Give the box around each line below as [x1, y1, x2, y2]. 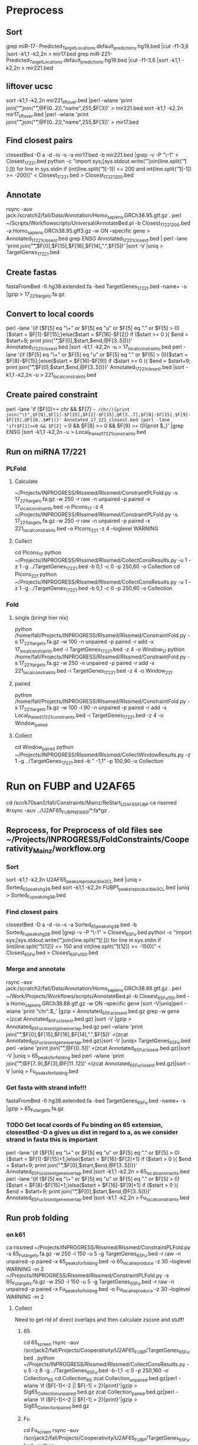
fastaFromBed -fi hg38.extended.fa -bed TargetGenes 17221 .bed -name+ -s [6, 283, 187, 291]
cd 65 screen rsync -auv [23, 1339, 80, 1347]
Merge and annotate [6, 965, 66, 973]
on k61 [6, 1230, 25, 1239]
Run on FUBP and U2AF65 [6, 779, 136, 793]
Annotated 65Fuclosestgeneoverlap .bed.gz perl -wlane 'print [6, 1023, 143, 1032]
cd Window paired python [14, 743, 74, 752]
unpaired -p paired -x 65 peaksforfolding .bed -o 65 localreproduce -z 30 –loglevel [6, 1258, 192, 1266]
